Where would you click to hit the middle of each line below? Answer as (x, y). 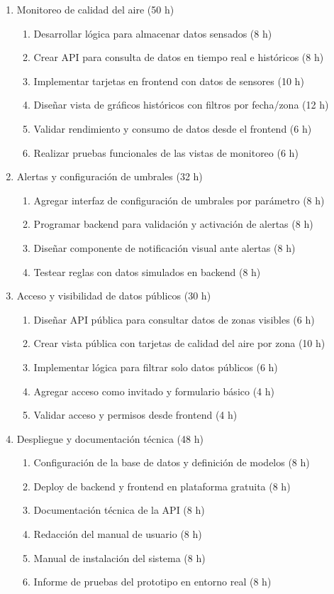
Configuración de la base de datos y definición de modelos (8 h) (172, 462)
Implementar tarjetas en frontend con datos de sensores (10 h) (169, 81)
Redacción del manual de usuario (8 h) (118, 534)
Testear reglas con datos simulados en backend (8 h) (147, 271)
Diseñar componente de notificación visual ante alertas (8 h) (165, 247)
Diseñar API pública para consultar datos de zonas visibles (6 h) (174, 319)
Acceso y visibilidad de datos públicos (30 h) (114, 296)
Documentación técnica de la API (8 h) (119, 510)
